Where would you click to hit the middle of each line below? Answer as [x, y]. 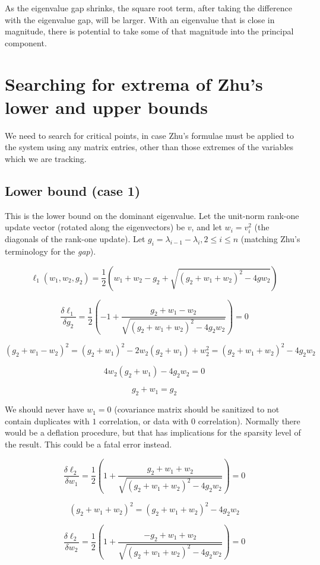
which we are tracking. [46, 158]
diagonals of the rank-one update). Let [75, 239]
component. [26, 42]
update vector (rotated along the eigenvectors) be [95, 227]
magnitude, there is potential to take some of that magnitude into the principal [149, 31]
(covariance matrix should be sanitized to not [197, 409]
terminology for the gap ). [50, 251]
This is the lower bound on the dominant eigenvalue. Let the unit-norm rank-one [152, 215]
